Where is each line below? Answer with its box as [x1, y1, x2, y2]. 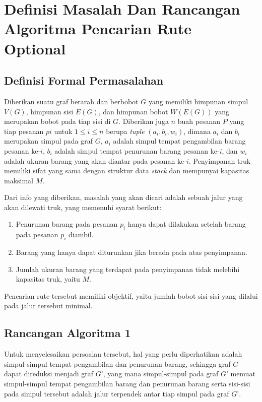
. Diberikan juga [118, 116, 169, 126]
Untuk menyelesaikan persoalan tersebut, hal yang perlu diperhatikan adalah [4, 349, 242, 359]
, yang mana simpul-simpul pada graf [103, 368, 219, 379]
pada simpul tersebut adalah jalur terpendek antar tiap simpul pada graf [4, 388, 229, 398]
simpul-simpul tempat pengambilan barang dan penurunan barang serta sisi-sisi [4, 378, 250, 389]
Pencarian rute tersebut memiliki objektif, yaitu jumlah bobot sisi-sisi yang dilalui [4, 290, 258, 301]
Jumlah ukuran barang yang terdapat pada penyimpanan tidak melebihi [16, 263, 240, 274]
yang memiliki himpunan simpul [148, 96, 248, 106]
